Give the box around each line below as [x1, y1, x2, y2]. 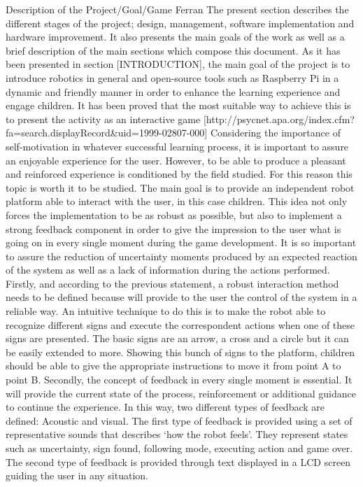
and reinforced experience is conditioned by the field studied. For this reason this [6, 167, 353, 181]
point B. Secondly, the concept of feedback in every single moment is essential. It [6, 372, 353, 387]
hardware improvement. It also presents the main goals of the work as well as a [6, 29, 345, 44]
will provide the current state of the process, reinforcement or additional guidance [6, 386, 357, 400]
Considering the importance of [210, 125, 341, 140]
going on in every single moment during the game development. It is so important [6, 235, 357, 250]
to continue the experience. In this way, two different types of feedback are [6, 400, 325, 414]
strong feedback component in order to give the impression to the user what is [6, 221, 341, 236]
